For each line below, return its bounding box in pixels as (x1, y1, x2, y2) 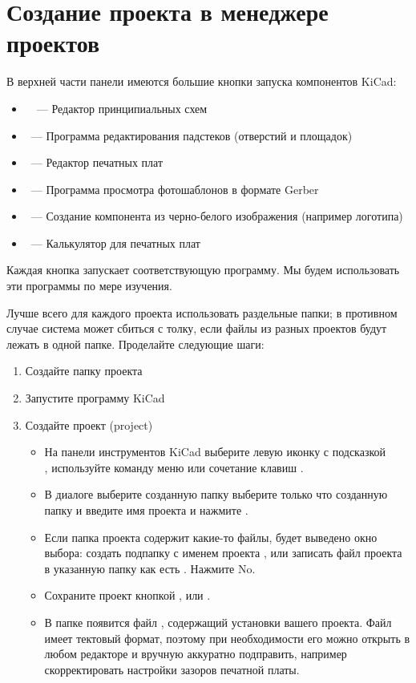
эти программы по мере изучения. (6, 277, 172, 294)
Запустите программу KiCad (25, 390, 165, 406)
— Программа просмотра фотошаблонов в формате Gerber (30, 180, 319, 197)
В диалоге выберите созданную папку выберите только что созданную (44, 486, 388, 503)
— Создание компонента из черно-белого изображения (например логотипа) (30, 208, 403, 224)
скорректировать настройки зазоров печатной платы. (44, 661, 300, 677)
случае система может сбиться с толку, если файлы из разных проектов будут (6, 320, 387, 337)
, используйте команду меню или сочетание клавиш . (44, 459, 304, 475)
